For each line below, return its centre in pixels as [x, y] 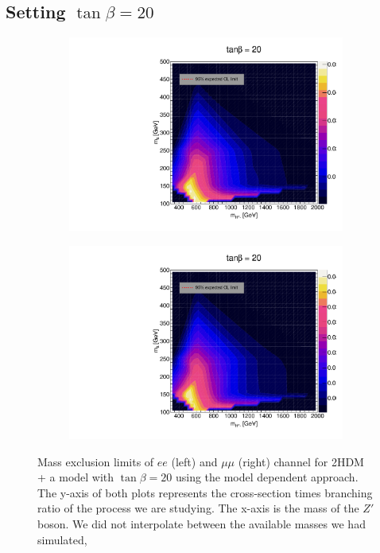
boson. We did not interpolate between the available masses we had [202, 523]
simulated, [62, 539]
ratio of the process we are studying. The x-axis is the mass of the [198, 508]
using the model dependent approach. [267, 477]
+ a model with [76, 477]
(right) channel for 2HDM [301, 461]
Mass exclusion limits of [96, 461]
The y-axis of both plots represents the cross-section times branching [205, 492]
